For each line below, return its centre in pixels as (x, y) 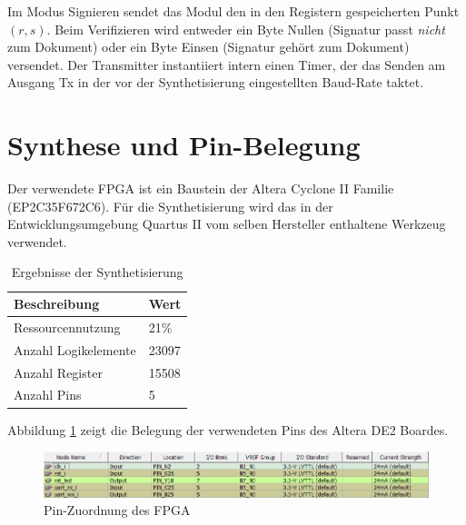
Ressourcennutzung (67, 327)
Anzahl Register (58, 372)
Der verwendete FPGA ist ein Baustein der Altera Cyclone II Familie (201, 188)
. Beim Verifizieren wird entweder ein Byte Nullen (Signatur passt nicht (246, 29)
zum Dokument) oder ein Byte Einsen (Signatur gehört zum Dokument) (208, 47)
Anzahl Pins (48, 395)
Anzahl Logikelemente (75, 349)
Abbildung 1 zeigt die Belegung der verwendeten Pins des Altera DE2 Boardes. (228, 429)
